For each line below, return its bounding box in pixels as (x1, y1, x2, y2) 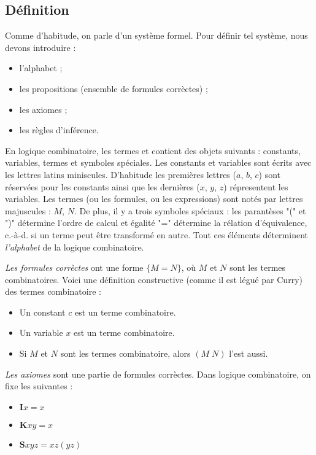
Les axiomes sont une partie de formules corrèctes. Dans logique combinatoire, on (5, 367, 311, 380)
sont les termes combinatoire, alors (60, 347, 191, 360)
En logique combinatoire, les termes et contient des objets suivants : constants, (5, 144, 301, 157)
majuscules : (5, 204, 51, 217)
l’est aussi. (229, 347, 268, 360)
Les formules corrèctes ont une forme (5, 261, 144, 274)
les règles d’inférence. (19, 123, 99, 136)
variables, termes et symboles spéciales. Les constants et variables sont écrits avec (5, 156, 312, 169)
